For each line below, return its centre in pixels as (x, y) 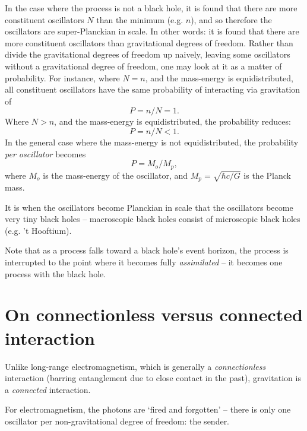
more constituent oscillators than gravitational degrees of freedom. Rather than (149, 42)
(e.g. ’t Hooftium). (38, 230)
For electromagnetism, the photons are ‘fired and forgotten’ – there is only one (148, 409)
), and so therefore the (231, 19)
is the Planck (267, 175)
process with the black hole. (56, 273)
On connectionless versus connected (154, 314)
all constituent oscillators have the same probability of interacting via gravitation (153, 89)
